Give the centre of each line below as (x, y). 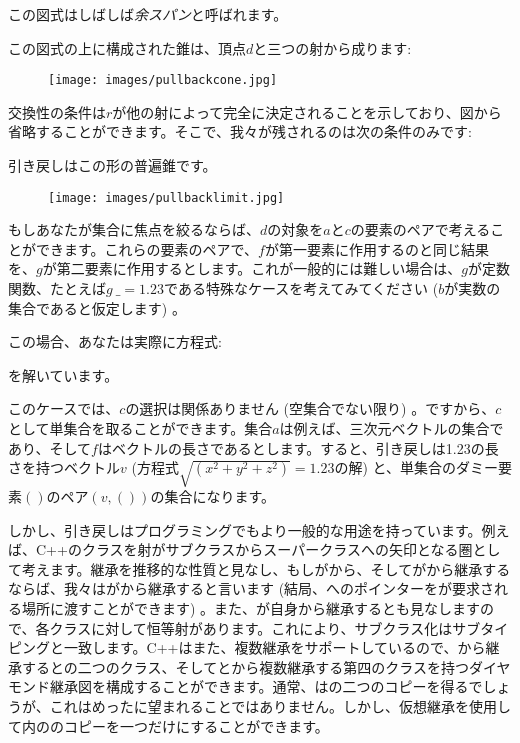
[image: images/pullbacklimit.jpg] (166, 197)
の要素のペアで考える (420, 229)
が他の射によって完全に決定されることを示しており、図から (307, 111)
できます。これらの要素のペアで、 (147, 248)
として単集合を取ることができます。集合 (140, 428)
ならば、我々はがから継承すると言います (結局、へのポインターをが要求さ (251, 588)
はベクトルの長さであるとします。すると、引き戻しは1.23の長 (298, 447)
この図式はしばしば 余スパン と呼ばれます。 (148, 14)
